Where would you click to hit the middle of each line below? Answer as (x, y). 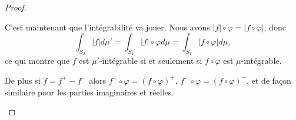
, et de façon (269, 80)
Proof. (16, 7)
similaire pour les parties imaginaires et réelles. (89, 92)
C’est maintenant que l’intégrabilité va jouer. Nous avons (107, 27)
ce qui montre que (37, 61)
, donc (275, 27)
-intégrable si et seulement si (151, 61)
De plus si (23, 80)
